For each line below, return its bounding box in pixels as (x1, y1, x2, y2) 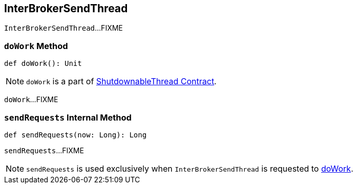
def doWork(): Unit (4, 59, 82, 68)
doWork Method (4, 40, 68, 51)
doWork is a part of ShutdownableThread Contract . (26, 76, 217, 87)
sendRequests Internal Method (4, 112, 132, 123)
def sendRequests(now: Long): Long (4, 130, 147, 139)
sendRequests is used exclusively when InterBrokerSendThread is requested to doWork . (26, 163, 353, 174)
